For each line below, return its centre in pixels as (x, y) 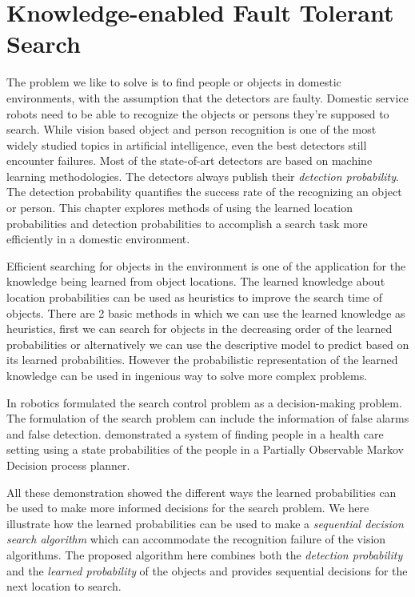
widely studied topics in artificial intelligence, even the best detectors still (187, 144)
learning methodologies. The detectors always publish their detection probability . (203, 176)
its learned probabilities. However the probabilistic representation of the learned (202, 360)
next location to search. (64, 586)
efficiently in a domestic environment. (98, 239)
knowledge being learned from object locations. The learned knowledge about (196, 281)
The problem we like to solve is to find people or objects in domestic (174, 82)
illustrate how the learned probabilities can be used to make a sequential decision (205, 523)
